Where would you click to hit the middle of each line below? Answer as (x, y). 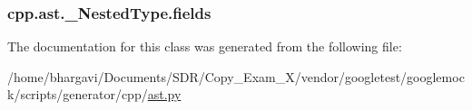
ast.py (164, 94)
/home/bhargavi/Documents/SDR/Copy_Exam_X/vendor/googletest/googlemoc (236, 76)
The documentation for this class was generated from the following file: (205, 46)
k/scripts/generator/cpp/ (78, 94)
